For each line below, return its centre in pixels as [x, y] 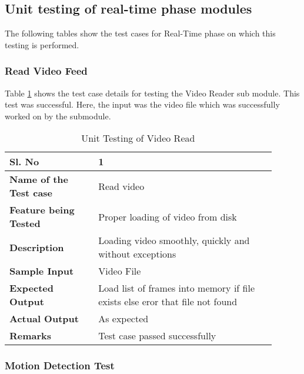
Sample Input [42, 271]
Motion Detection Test [60, 365]
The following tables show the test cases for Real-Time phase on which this [140, 33]
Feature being [42, 210]
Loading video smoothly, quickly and [174, 241]
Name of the [39, 179]
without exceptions [137, 254]
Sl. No [24, 162]
